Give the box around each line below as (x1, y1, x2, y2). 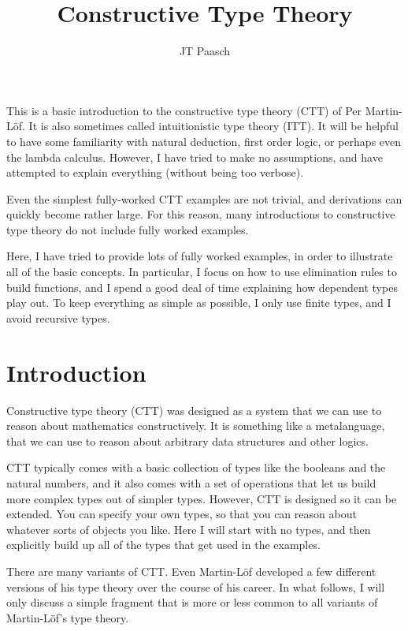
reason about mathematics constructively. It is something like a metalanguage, (6, 417, 385, 434)
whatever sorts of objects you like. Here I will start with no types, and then (6, 521, 371, 537)
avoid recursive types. (6, 309, 110, 326)
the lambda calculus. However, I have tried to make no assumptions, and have (6, 148, 383, 165)
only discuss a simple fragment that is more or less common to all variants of (6, 594, 378, 610)
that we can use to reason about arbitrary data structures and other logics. (6, 432, 369, 449)
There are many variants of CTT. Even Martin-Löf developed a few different (6, 562, 376, 579)
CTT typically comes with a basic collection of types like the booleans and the (6, 459, 386, 476)
